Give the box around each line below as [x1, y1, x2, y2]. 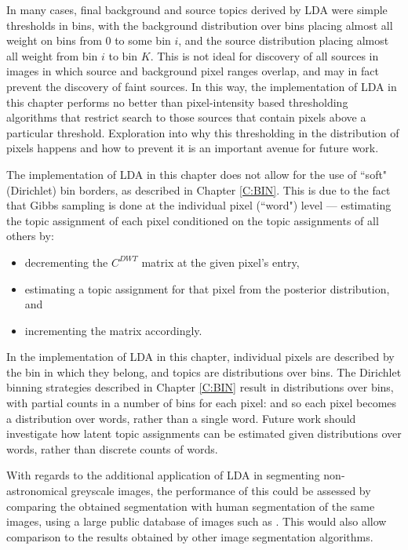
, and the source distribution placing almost [178, 32, 389, 49]
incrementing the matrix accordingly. [24, 322, 202, 338]
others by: [6, 228, 54, 244]
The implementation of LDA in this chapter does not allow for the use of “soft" [6, 166, 388, 182]
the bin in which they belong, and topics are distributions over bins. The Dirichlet [6, 363, 402, 380]
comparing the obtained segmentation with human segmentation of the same [6, 497, 375, 514]
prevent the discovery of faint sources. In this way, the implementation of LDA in [6, 78, 397, 94]
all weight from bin [6, 47, 98, 64]
